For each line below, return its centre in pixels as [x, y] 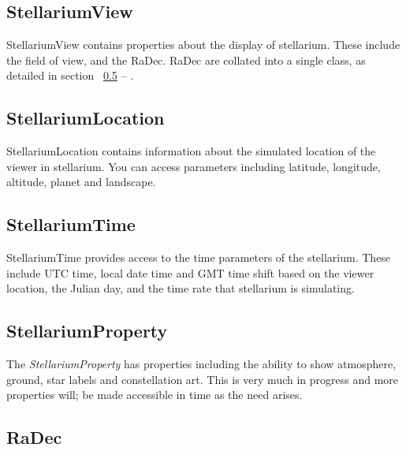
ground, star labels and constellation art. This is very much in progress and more [203, 379]
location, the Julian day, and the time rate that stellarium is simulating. [181, 288]
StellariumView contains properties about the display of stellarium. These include [203, 45]
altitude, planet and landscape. [81, 182]
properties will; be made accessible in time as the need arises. [155, 395]
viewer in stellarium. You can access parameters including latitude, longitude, [194, 166]
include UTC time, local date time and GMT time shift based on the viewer [190, 272]
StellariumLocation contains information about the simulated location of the [191, 151]
